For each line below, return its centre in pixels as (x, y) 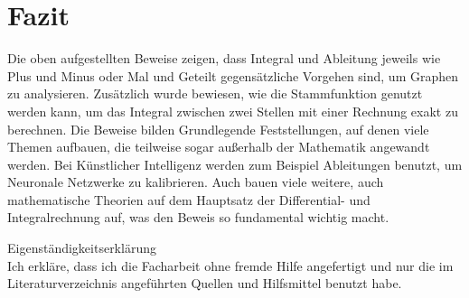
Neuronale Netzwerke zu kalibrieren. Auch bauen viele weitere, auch (196, 182)
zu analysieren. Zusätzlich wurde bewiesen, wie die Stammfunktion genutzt (215, 93)
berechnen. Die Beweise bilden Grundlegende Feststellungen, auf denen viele (218, 129)
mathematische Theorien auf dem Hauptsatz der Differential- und (189, 199)
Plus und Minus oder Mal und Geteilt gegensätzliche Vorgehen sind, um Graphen (233, 75)
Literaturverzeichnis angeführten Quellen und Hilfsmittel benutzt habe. (205, 283)
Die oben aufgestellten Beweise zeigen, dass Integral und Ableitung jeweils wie (224, 58)
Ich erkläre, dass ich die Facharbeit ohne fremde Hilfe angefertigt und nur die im (230, 265)
